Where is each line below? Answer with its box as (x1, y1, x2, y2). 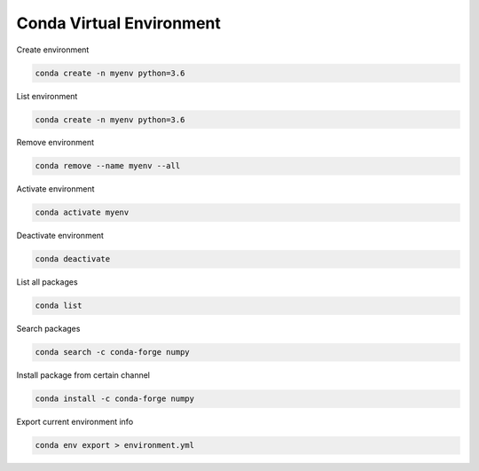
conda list (35, 301, 82, 310)
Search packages (16, 324, 81, 334)
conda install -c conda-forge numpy (35, 394, 195, 404)
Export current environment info (16, 417, 134, 428)
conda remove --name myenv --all (35, 161, 181, 171)
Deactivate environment (16, 231, 104, 241)
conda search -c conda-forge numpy (35, 347, 190, 357)
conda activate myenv (35, 208, 130, 217)
